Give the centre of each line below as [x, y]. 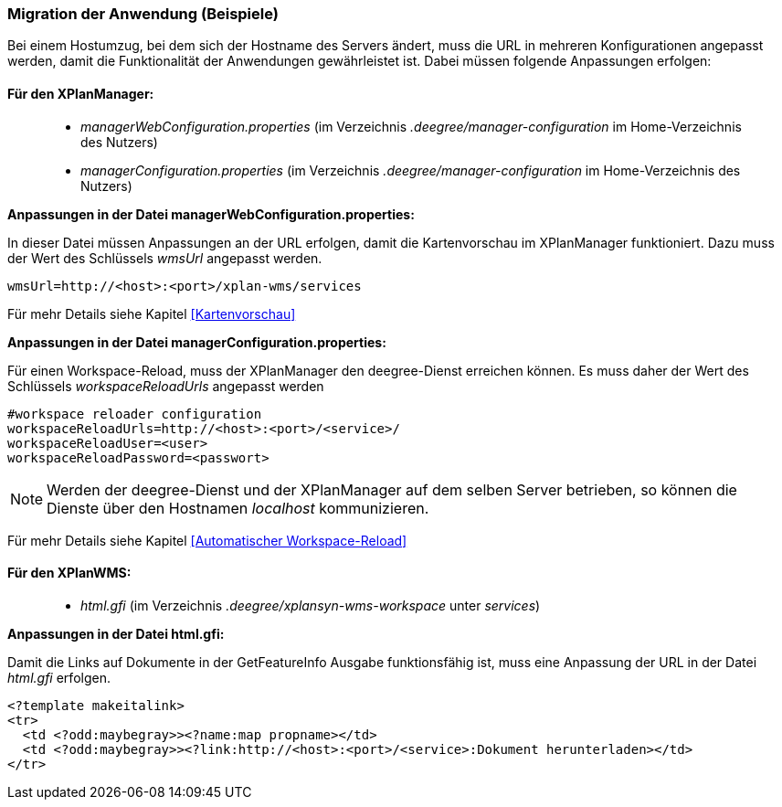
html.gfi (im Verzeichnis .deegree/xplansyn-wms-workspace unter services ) [311, 605]
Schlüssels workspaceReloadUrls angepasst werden [166, 386]
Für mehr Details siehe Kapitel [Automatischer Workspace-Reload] [207, 540]
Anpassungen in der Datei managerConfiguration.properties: [197, 342]
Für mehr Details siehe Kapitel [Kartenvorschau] [152, 313]
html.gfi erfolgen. [59, 677]
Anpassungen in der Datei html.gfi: [116, 633]
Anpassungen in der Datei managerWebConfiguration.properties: [211, 214]
